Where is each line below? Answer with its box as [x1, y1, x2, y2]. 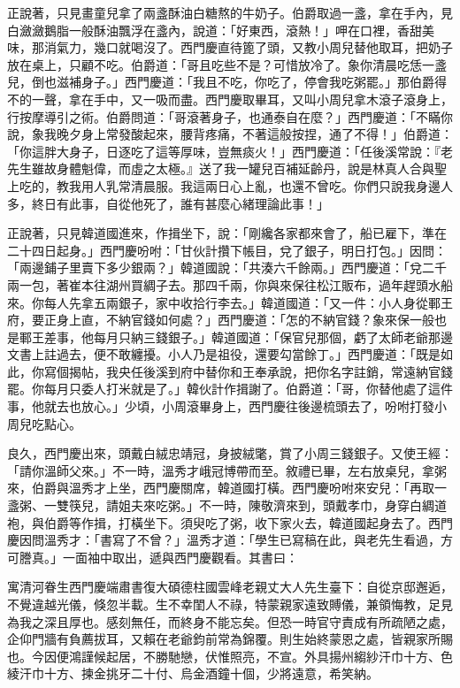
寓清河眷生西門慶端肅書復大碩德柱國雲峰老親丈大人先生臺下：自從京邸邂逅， [7, 577, 453, 596]
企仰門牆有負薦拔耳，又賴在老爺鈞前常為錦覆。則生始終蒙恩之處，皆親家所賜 [7, 630, 453, 648]
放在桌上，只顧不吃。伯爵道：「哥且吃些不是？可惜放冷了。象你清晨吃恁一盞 [7, 55, 447, 73]
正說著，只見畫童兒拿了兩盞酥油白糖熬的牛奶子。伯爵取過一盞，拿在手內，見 [7, 4, 453, 21]
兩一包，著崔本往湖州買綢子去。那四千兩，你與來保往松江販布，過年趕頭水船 [7, 275, 453, 294]
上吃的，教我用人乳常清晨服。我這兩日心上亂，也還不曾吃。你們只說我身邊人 [7, 176, 453, 195]
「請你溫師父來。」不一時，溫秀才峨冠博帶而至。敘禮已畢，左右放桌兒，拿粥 [7, 461, 447, 479]
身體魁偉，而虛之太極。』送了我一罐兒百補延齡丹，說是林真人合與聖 [56, 159, 447, 178]
